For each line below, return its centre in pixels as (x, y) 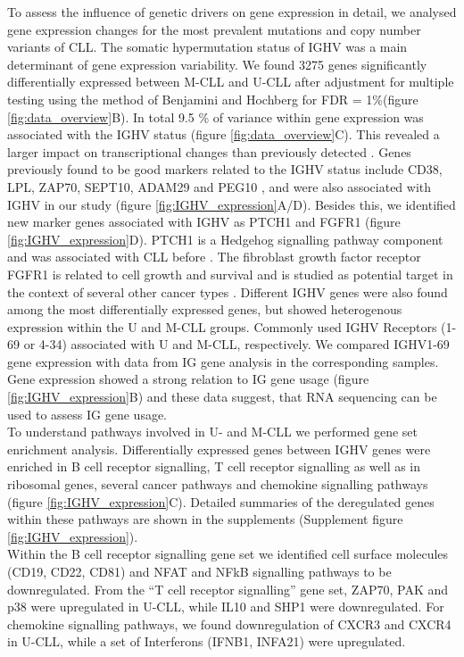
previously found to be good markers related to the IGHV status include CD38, (225, 169)
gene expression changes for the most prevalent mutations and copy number (214, 29)
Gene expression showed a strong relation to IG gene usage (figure (188, 379)
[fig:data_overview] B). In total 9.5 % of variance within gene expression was (215, 116)
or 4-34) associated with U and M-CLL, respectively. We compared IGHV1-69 (236, 344)
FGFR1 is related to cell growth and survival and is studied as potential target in (230, 274)
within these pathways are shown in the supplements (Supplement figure (205, 519)
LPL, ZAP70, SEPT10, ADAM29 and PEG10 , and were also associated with (220, 186)
